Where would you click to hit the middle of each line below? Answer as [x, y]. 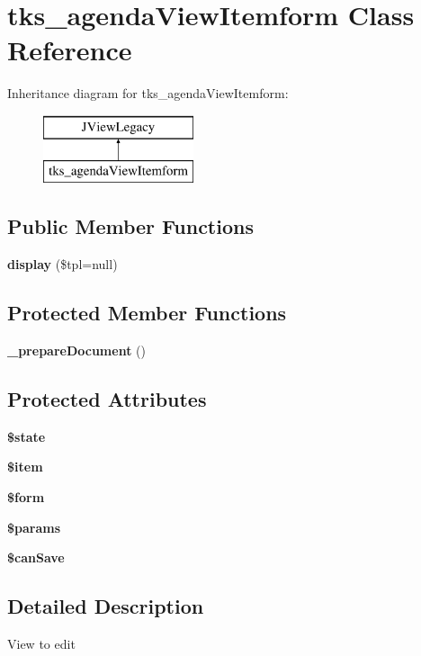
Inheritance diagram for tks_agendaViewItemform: [148, 93]
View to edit [41, 644]
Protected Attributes [107, 399]
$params [34, 527]
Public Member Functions [130, 226]
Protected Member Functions [147, 313]
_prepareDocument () [76, 350]
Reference [70, 50]
